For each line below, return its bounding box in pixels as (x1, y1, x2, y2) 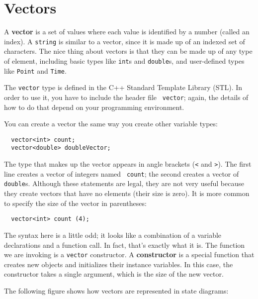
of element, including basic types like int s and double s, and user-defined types (4, 55, 245, 66)
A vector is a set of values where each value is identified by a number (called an (4, 26, 250, 37)
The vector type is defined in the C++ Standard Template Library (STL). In (4, 82, 243, 93)
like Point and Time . (4, 65, 67, 76)
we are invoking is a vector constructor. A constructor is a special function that (4, 249, 255, 260)
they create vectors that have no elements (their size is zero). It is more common (4, 188, 250, 199)
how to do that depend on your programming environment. (4, 101, 184, 112)
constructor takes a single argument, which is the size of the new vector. (4, 269, 224, 279)
